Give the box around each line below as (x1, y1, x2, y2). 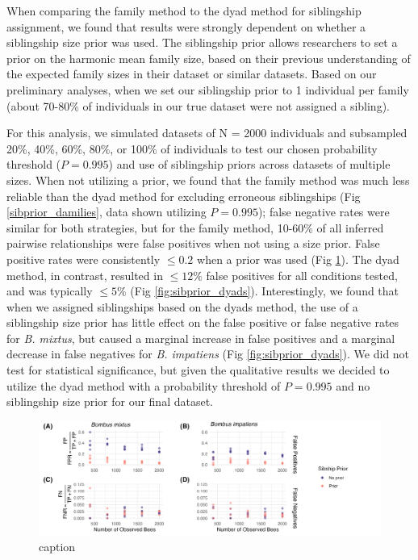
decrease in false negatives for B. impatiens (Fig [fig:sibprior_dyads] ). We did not (6, 345, 410, 362)
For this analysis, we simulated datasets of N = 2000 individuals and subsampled (6, 124, 408, 141)
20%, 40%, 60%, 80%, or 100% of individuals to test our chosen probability (6, 140, 378, 157)
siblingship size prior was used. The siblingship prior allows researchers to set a (6, 34, 398, 51)
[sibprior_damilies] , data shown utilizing (6, 203, 207, 220)
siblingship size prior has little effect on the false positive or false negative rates (6, 314, 399, 331)
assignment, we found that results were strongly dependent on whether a (6, 18, 366, 35)
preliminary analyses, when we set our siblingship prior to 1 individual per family (6, 81, 409, 98)
